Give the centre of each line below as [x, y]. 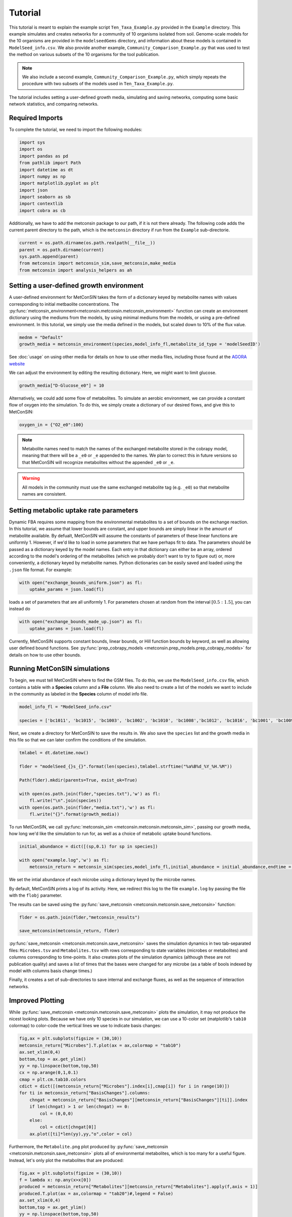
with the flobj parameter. [36, 895]
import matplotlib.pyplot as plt [59, 183]
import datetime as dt [46, 170]
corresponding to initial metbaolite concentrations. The [64, 304]
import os [31, 149]
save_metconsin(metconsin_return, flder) [69, 931]
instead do [20, 609]
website [17, 364]
